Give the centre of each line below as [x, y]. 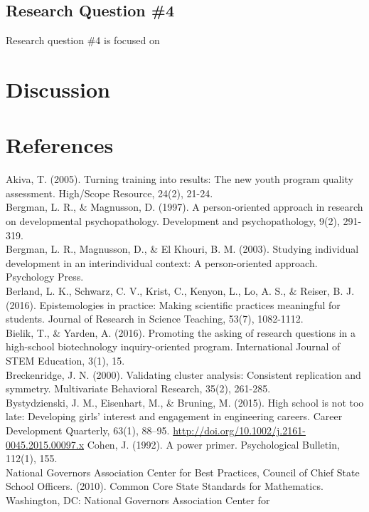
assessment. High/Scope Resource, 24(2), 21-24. [109, 193]
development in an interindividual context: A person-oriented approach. [162, 262]
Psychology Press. [45, 277]
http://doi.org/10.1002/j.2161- [239, 430]
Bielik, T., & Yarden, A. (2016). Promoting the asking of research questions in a [181, 332]
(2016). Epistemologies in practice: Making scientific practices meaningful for [173, 304]
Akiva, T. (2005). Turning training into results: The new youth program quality [180, 179]
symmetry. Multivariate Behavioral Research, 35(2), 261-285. [138, 388]
